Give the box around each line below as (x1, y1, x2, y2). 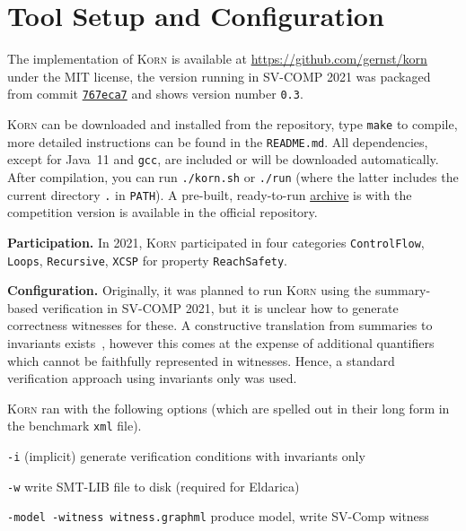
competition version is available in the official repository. (7, 203, 318, 222)
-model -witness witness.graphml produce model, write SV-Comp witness (7, 507, 429, 526)
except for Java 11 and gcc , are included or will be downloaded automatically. (7, 150, 439, 169)
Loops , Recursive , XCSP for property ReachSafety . (7, 250, 288, 269)
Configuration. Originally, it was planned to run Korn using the (7, 281, 372, 300)
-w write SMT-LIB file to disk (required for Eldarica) (7, 476, 300, 495)
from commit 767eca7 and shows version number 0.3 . (7, 84, 303, 103)
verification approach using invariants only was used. (7, 369, 297, 387)
